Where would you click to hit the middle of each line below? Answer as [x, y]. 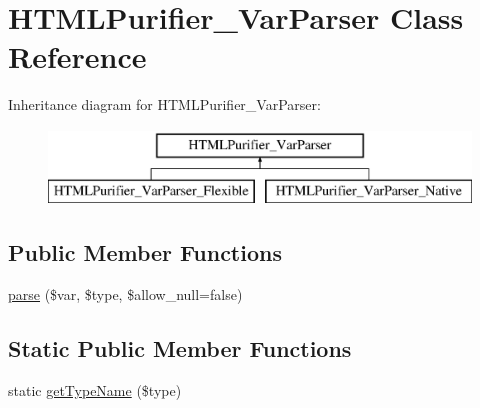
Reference [77, 56]
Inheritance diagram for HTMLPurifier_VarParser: [164, 104]
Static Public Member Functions [180, 348]
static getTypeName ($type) [95, 390]
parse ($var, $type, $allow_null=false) [125, 294]
